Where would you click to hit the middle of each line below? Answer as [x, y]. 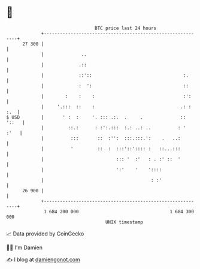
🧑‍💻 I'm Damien [25, 247]
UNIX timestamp [124, 222]
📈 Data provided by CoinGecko [45, 234]
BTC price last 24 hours [126, 28]
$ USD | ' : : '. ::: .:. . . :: [96, 117]
